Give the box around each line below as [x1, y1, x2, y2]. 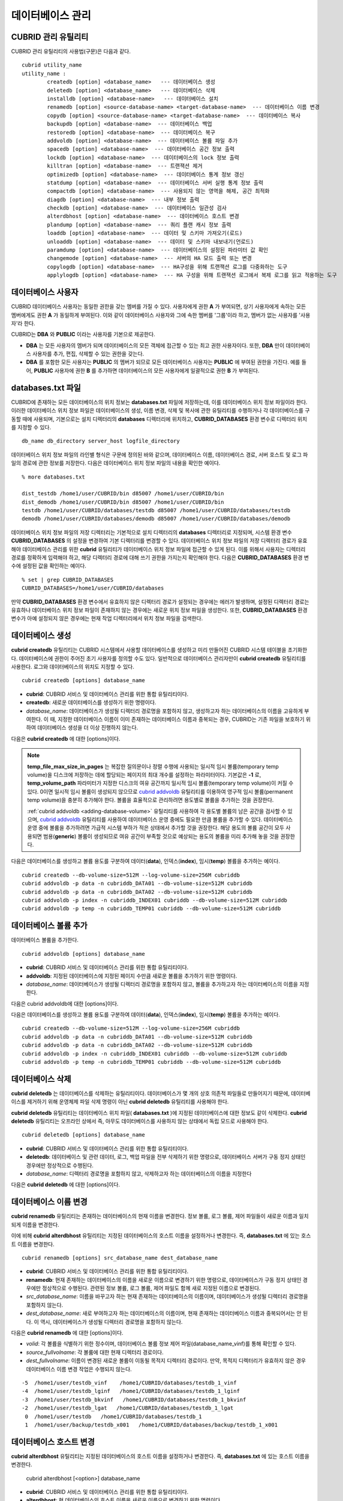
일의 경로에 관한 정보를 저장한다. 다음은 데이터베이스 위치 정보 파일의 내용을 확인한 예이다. [11, 459, 221, 467]
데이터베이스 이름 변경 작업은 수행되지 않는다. [26, 1365, 132, 1373]
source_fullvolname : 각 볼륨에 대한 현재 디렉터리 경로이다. [26, 1348, 164, 1356]
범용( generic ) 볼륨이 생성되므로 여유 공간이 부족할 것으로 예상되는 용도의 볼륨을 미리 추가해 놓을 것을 [43, 832, 279, 840]
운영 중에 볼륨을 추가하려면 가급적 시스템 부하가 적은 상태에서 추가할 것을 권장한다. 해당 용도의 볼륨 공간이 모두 [27, 824, 285, 832]
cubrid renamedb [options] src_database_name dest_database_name [22, 1254, 218, 1261]
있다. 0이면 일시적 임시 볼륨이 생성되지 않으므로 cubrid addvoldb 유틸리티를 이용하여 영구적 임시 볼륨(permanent [27, 788, 293, 795]
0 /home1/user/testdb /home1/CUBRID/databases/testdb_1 [25, 1413, 202, 1420]
